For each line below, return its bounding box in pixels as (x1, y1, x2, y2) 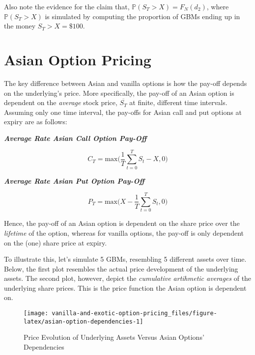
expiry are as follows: (4, 116, 67, 127)
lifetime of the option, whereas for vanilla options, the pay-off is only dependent (4, 227, 244, 238)
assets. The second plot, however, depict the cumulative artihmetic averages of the (4, 273, 252, 283)
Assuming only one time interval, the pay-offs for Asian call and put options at (4, 107, 242, 117)
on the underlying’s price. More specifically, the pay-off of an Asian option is (4, 87, 234, 98)
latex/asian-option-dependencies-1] (24, 318, 143, 325)
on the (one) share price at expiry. (4, 237, 107, 247)
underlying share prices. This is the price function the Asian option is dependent (4, 282, 247, 293)
